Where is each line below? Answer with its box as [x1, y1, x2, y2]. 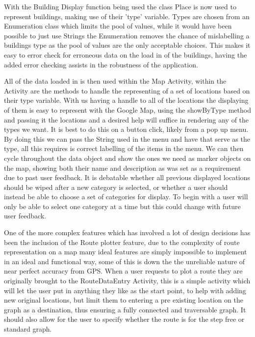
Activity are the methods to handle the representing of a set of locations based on [4, 85, 250, 95]
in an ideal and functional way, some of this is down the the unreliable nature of [4, 256, 245, 266]
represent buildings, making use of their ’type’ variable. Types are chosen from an [4, 11, 250, 21]
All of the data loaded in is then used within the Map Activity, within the [4, 76, 227, 86]
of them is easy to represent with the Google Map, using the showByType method [4, 104, 251, 115]
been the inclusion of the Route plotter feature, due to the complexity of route [4, 237, 240, 247]
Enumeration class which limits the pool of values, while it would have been [4, 21, 232, 31]
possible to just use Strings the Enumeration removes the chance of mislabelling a [4, 30, 250, 40]
